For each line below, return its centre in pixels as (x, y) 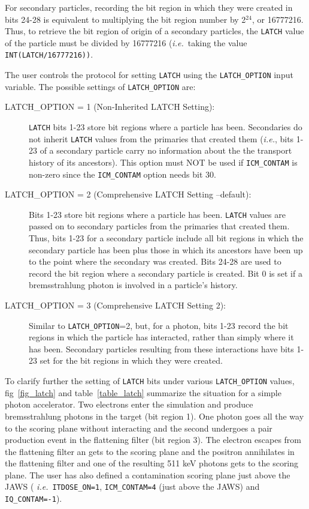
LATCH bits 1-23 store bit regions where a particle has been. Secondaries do (166, 127)
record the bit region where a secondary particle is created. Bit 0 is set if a (166, 273)
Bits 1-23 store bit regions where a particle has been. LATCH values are (157, 214)
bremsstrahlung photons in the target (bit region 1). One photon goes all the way (154, 416)
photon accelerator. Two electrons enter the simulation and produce (129, 404)
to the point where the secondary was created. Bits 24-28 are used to (155, 261)
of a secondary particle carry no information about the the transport (166, 150)
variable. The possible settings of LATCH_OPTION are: (100, 86)
